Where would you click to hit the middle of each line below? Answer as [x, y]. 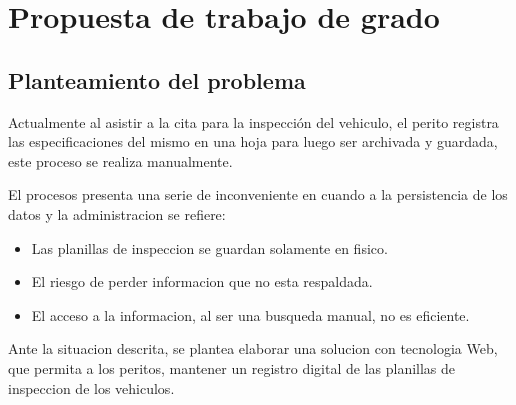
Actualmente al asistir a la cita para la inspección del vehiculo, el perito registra [253, 121]
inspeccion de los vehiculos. [91, 387]
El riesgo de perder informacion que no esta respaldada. [202, 281]
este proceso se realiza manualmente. [120, 160]
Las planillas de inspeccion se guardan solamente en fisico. [209, 247]
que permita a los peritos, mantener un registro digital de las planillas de [232, 367]
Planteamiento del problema [157, 79]
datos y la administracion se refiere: [117, 213]
